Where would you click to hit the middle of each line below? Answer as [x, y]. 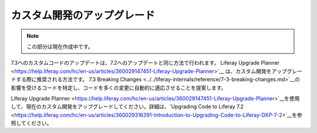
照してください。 [31, 123]
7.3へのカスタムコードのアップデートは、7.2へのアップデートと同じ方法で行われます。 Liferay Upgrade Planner [145, 63]
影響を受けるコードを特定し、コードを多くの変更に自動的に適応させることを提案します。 [119, 88]
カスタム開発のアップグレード [83, 15]
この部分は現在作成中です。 [60, 46]
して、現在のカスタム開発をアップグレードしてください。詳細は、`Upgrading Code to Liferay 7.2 [127, 107]
